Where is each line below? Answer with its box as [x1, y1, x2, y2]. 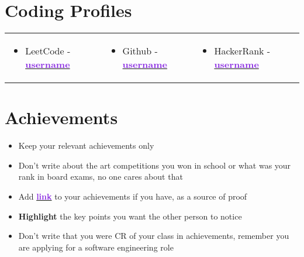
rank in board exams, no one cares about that [18, 170, 183, 183]
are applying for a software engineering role [18, 241, 174, 253]
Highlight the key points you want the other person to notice [18, 210, 242, 222]
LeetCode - [25, 44, 71, 58]
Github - [122, 44, 158, 58]
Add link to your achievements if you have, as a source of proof [18, 190, 247, 203]
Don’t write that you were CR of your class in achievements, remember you [18, 229, 289, 242]
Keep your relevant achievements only [18, 139, 154, 152]
